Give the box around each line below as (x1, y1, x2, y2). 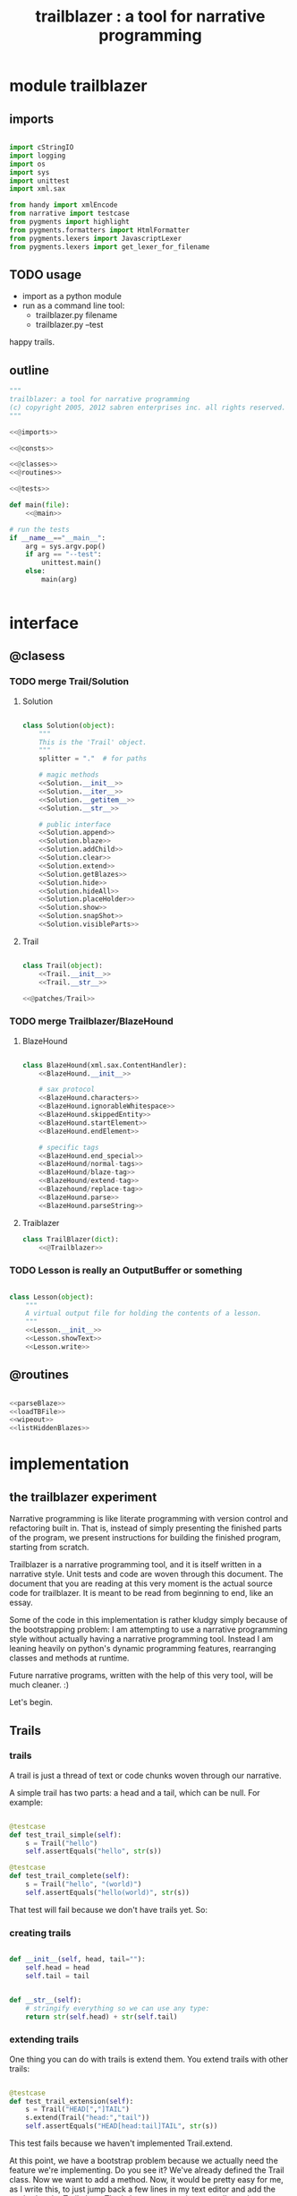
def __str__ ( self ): (9, 1995, 82, 2004)
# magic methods (38, 770, 99, 780)
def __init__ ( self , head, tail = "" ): (9, 1955, 146, 1964)
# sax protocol (38, 1085, 96, 1094)
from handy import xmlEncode (9, 201, 118, 210)
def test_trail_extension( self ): (9, 2097, 134, 2106)
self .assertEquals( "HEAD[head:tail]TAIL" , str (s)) (25, 2122, 218, 2131)
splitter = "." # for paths (38, 754, 148, 763)
